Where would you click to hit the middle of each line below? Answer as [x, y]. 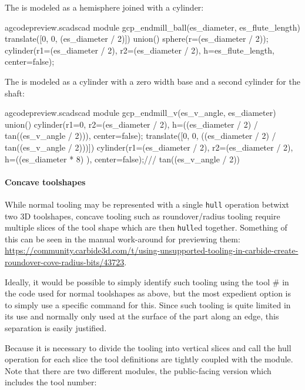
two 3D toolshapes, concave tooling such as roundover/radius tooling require [143, 216]
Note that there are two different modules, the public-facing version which [138, 370]
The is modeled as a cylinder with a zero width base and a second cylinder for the [152, 81]
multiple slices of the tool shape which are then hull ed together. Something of [146, 227]
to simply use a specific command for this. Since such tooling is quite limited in [148, 304]
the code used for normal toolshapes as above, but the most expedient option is [148, 293]
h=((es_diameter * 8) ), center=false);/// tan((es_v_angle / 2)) [123, 159]
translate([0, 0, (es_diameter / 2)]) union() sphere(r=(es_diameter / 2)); [137, 39]
